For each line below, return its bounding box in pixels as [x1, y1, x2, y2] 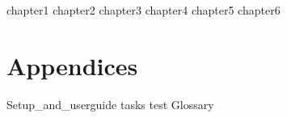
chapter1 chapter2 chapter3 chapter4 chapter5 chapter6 [6, 2, 281, 18]
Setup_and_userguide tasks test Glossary [6, 95, 214, 112]
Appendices [6, 48, 138, 82]
